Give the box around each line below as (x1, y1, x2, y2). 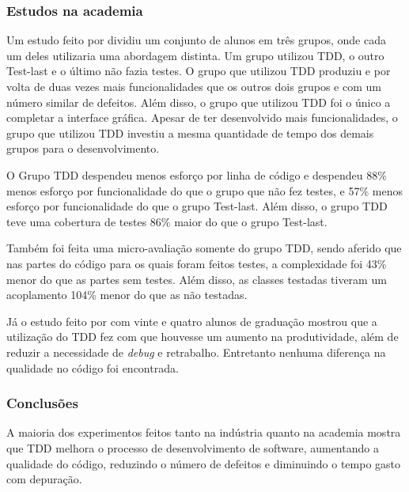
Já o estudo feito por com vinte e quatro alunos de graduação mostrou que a (6, 312, 377, 329)
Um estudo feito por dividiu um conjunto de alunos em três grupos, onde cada (6, 32, 386, 48)
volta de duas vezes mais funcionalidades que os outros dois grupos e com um (6, 78, 381, 94)
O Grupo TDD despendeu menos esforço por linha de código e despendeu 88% (6, 166, 387, 183)
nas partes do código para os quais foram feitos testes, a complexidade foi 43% (6, 255, 387, 271)
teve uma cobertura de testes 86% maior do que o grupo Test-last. (6, 213, 328, 229)
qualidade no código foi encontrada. (6, 359, 179, 376)
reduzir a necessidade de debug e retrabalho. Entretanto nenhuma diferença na (6, 343, 386, 360)
